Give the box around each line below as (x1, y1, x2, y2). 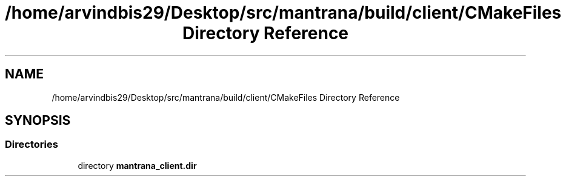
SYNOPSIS (5, 113, 71, 129)
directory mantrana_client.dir (78, 160, 197, 171)
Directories (5, 138, 58, 151)
